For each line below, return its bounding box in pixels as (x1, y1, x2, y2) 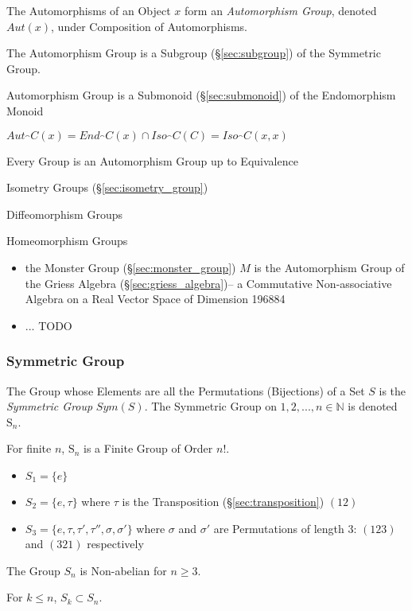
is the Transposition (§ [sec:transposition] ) (122, 492, 325, 509)
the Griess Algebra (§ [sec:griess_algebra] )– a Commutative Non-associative (25, 274, 392, 291)
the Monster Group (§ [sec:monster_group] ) (25, 259, 236, 275)
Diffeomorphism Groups (6, 205, 122, 222)
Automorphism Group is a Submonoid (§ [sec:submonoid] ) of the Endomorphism (6, 87, 396, 103)
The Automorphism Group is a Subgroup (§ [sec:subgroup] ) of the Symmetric (6, 45, 381, 61)
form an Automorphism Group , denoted (185, 2, 377, 18)
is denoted (348, 398, 398, 414)
